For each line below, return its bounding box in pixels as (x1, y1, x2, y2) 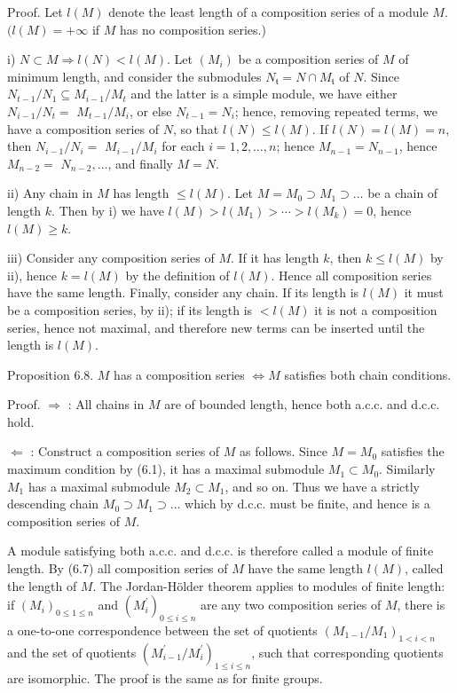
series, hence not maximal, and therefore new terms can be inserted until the (7, 318, 425, 336)
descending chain (7, 494, 99, 513)
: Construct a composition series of (30, 442, 220, 461)
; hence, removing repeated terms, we (234, 101, 437, 120)
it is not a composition (314, 300, 437, 319)
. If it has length (230, 248, 319, 267)
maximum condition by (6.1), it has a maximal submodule (7, 460, 325, 478)
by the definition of (125, 265, 230, 284)
